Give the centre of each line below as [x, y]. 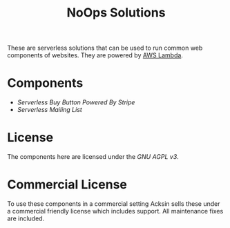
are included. [26, 218]
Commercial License [67, 185]
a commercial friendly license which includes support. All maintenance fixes [115, 211]
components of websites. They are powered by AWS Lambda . [95, 55]
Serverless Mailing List [50, 110]
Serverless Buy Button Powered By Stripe [76, 102]
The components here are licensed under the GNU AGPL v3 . [93, 157]
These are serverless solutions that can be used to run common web [105, 48]
